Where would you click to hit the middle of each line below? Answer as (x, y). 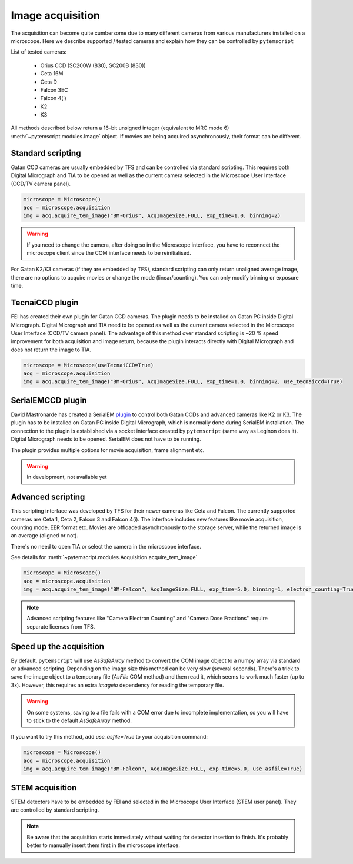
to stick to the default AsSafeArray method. (79, 720)
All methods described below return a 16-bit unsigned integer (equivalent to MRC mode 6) (120, 128)
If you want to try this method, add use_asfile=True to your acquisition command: (109, 737)
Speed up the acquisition (58, 647)
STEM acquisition (44, 788)
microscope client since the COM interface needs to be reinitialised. (109, 253)
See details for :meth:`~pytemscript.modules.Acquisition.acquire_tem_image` (104, 557)
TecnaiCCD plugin (45, 303)
